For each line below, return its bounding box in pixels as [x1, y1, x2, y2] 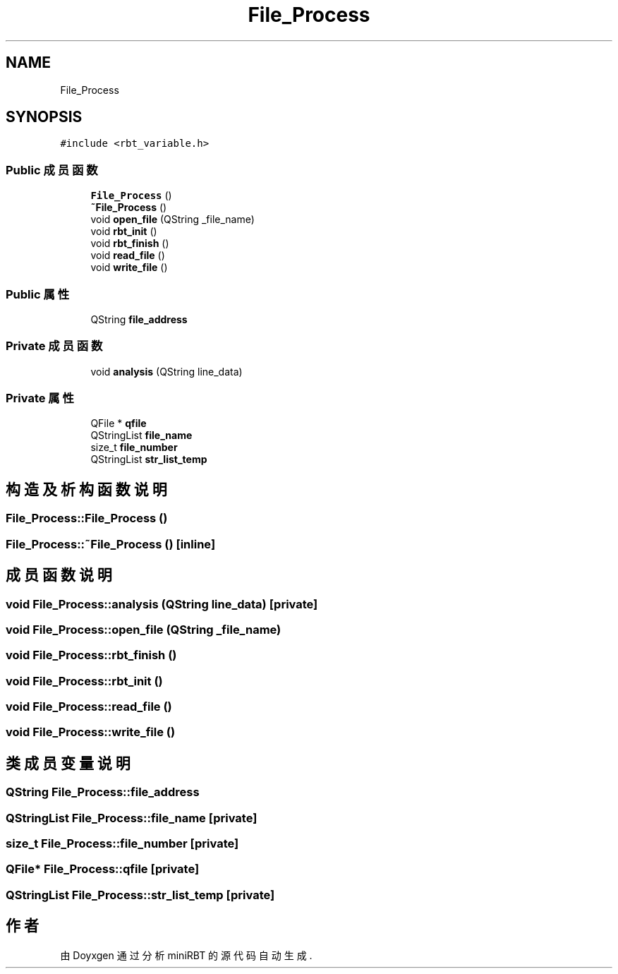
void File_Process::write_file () [6, 725, 176, 740]
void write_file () [90, 261, 168, 274]
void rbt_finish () [90, 237, 169, 250]
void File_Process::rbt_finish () [6, 648, 177, 663]
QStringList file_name [90, 429, 193, 442]
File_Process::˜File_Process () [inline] [6, 536, 216, 551]
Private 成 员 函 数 [6, 339, 103, 354]
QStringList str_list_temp [90, 453, 207, 466]
